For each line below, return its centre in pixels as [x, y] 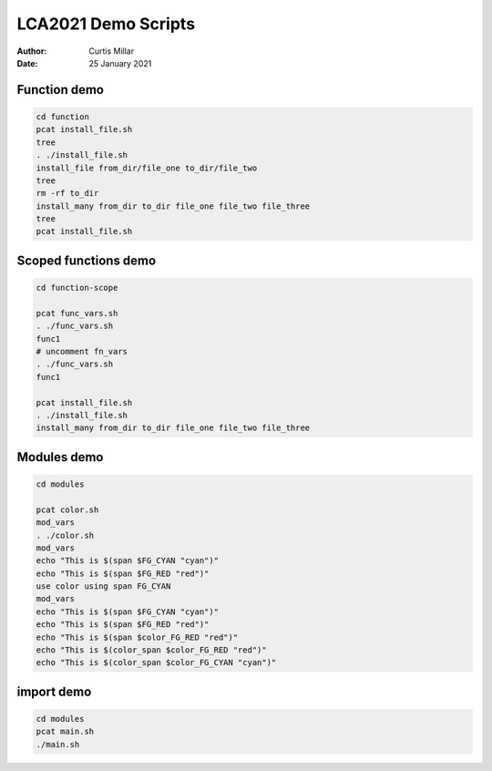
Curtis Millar [112, 51]
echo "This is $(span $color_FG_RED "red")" [137, 637]
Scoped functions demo [87, 260]
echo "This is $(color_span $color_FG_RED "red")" [152, 650]
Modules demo [60, 457]
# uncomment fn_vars [82, 351]
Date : [27, 63]
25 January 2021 [120, 63]
